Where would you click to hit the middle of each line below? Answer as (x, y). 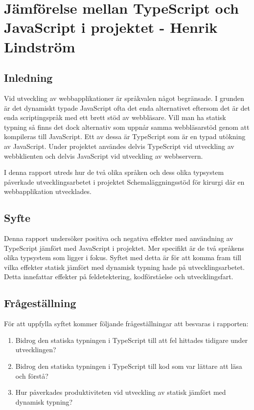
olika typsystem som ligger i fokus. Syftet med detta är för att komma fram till (123, 257)
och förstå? (32, 375)
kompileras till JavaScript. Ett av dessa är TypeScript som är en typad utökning (125, 136)
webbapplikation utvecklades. (48, 191)
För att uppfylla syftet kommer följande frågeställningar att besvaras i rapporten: (126, 324)
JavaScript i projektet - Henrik (111, 27)
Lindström (40, 46)
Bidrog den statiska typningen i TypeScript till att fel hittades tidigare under (132, 340)
